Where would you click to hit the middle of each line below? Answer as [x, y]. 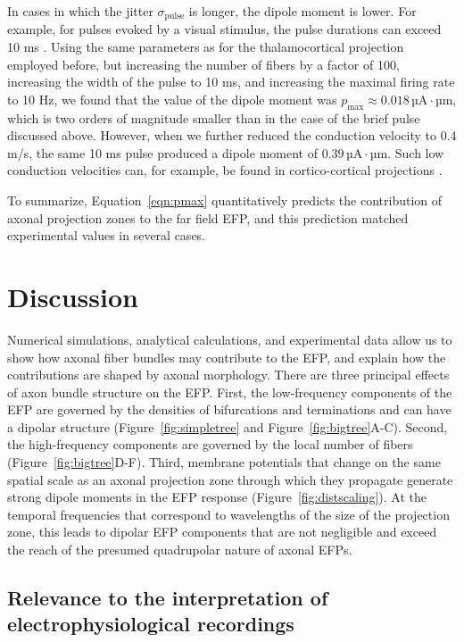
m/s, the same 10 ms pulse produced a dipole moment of [162, 152]
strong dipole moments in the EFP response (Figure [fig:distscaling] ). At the [217, 497]
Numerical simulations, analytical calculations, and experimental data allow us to [230, 339]
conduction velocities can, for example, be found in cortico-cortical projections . [225, 170]
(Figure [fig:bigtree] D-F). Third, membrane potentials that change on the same [224, 462]
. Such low [416, 152]
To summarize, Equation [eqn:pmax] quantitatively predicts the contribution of [225, 200]
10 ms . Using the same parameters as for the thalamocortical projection [206, 47]
